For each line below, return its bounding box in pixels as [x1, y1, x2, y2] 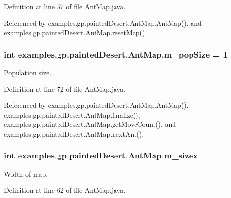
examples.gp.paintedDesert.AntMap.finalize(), [4, 109, 140, 119]
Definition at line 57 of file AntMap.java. [4, 1, 126, 11]
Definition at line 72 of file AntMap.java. [4, 83, 126, 94]
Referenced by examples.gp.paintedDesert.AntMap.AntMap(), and [4, 18, 202, 28]
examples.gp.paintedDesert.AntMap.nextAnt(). [4, 128, 144, 139]
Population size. [4, 67, 52, 77]
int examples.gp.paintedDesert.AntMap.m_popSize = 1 [4, 48, 228, 60]
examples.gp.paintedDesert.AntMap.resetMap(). [4, 27, 147, 38]
